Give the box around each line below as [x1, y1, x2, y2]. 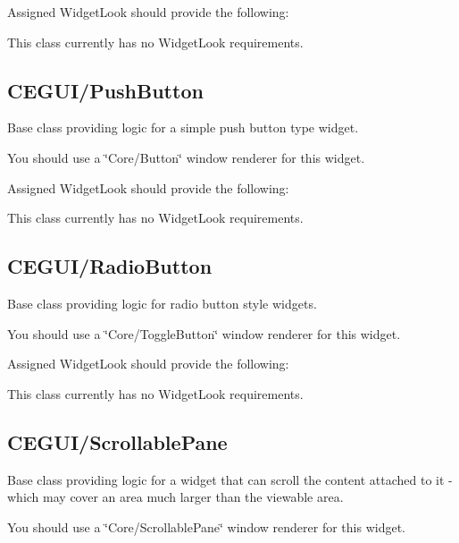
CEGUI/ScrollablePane [7, 428, 228, 455]
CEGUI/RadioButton [7, 252, 213, 280]
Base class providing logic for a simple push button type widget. [7, 118, 359, 137]
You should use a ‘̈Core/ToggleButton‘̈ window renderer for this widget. [7, 324, 401, 343]
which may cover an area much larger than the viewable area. [7, 488, 344, 506]
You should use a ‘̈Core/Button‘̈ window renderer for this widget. [7, 148, 365, 166]
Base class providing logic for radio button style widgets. [7, 293, 317, 312]
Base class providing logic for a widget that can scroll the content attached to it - [7, 470, 453, 488]
